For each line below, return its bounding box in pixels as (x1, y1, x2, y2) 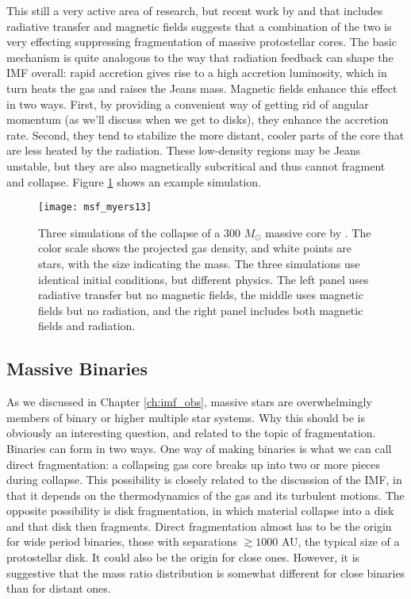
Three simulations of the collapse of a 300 (38, 224, 240, 240)
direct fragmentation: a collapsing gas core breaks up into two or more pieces (6, 455, 381, 472)
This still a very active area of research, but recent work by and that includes (6, 2, 383, 18)
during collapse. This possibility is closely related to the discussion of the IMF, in (6, 471, 402, 488)
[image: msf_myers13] (38, 202, 152, 213)
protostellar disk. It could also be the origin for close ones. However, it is (6, 549, 360, 566)
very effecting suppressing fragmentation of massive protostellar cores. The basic (6, 33, 397, 50)
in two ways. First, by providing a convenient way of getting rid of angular (6, 95, 369, 112)
